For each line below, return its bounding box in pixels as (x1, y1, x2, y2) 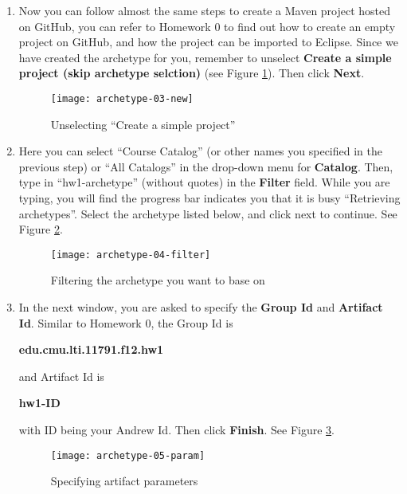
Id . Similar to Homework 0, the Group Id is (18, 314, 233, 331)
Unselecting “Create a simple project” (50, 116, 236, 132)
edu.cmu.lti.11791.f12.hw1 (18, 341, 164, 358)
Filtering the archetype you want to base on (50, 272, 265, 288)
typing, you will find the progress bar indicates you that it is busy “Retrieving (18, 190, 401, 206)
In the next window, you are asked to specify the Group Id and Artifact (18, 299, 383, 316)
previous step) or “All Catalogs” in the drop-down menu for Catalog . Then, (18, 158, 393, 174)
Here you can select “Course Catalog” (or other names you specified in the (18, 143, 382, 159)
